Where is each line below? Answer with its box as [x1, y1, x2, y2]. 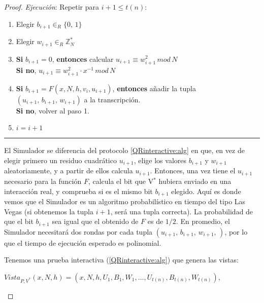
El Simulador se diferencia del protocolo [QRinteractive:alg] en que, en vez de [4, 145, 245, 156]
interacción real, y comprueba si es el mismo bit [4, 185, 153, 196]
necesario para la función [4, 175, 82, 186]
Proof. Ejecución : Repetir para [4, 2, 100, 12]
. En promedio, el [176, 216, 230, 226]
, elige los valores [134, 155, 187, 165]
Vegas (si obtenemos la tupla [4, 206, 93, 216]
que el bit [4, 216, 34, 226]
